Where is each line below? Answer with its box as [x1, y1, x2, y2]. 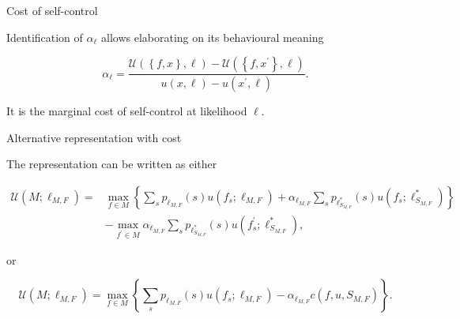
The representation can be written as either [6, 156, 217, 172]
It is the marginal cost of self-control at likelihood [6, 103, 247, 119]
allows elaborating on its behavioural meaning [101, 28, 324, 45]
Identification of [6, 28, 83, 45]
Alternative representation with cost [6, 129, 182, 145]
